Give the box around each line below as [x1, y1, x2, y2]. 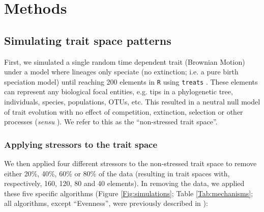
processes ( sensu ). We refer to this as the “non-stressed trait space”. [4, 116, 218, 127]
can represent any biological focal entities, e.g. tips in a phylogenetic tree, [4, 86, 233, 97]
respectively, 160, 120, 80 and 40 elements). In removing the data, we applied [4, 178, 245, 189]
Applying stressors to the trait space [4, 138, 158, 150]
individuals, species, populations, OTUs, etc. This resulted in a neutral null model [4, 96, 260, 107]
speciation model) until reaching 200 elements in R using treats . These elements [4, 76, 258, 87]
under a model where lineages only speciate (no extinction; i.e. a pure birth [4, 66, 239, 77]
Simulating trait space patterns [4, 32, 171, 48]
